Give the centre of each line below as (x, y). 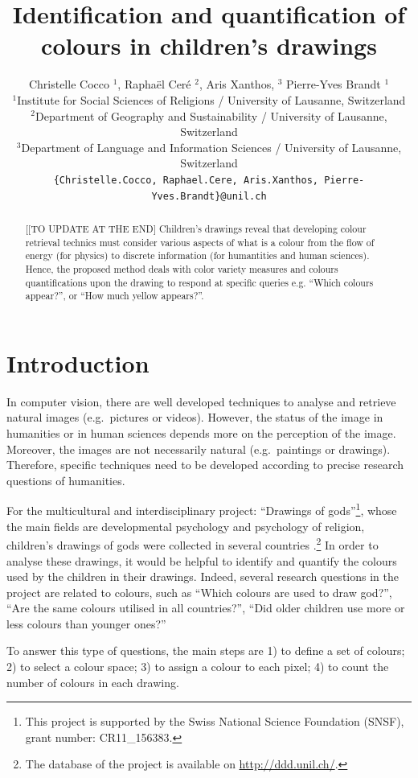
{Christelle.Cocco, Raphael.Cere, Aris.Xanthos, (186, 180)
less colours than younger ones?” (86, 623)
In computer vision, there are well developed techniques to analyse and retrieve (201, 401)
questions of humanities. (66, 480)
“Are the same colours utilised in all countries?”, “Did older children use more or (206, 608)
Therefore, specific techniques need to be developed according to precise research (205, 465)
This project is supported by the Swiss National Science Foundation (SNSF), (215, 721)
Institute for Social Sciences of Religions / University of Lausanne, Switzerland (211, 99)
